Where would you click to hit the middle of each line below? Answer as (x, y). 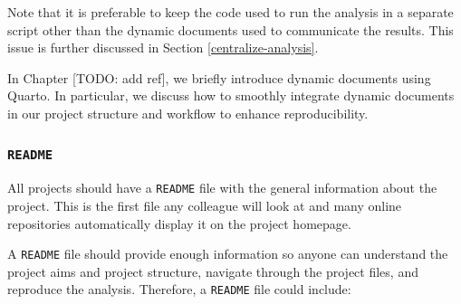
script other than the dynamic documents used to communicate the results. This (230, 29)
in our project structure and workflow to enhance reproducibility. (188, 113)
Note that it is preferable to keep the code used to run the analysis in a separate (230, 12)
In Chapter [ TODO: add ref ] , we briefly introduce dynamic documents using (219, 77)
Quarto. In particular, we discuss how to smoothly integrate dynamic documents (231, 95)
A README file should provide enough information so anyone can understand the (228, 254)
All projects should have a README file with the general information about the (222, 188)
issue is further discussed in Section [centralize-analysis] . (163, 47)
